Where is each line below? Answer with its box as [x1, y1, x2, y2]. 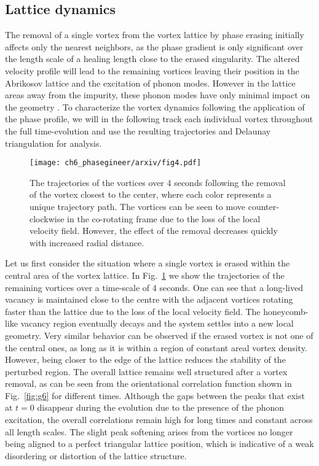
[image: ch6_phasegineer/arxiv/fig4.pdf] [30, 158, 202, 168]
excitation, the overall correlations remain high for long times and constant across [5, 413, 313, 426]
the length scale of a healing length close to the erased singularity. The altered [5, 52, 300, 65]
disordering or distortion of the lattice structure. [5, 449, 187, 462]
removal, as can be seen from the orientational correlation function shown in [5, 377, 292, 390]
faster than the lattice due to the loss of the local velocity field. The [5, 305, 261, 317]
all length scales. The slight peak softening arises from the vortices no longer [5, 425, 293, 438]
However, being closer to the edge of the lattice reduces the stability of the [5, 353, 286, 366]
